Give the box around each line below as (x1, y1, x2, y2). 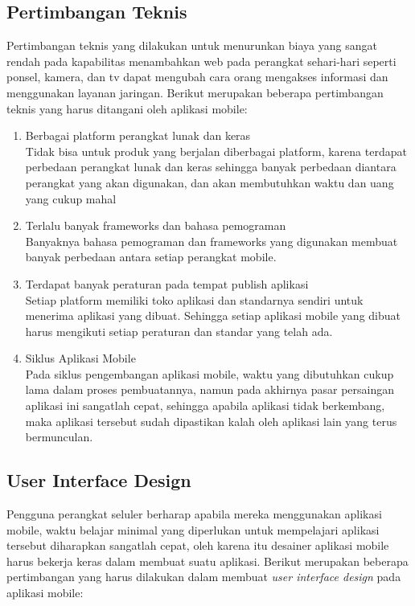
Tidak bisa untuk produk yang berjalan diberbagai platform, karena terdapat (25, 142, 407, 159)
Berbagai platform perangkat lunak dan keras (25, 127, 251, 144)
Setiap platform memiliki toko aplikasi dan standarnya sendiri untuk (25, 291, 364, 308)
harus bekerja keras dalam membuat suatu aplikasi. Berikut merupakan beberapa (6, 552, 409, 569)
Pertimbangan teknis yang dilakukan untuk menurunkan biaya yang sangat (6, 37, 377, 54)
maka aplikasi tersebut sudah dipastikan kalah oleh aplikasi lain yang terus (25, 412, 397, 429)
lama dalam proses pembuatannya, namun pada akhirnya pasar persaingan (25, 381, 395, 398)
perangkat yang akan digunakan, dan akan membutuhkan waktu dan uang (25, 174, 394, 190)
